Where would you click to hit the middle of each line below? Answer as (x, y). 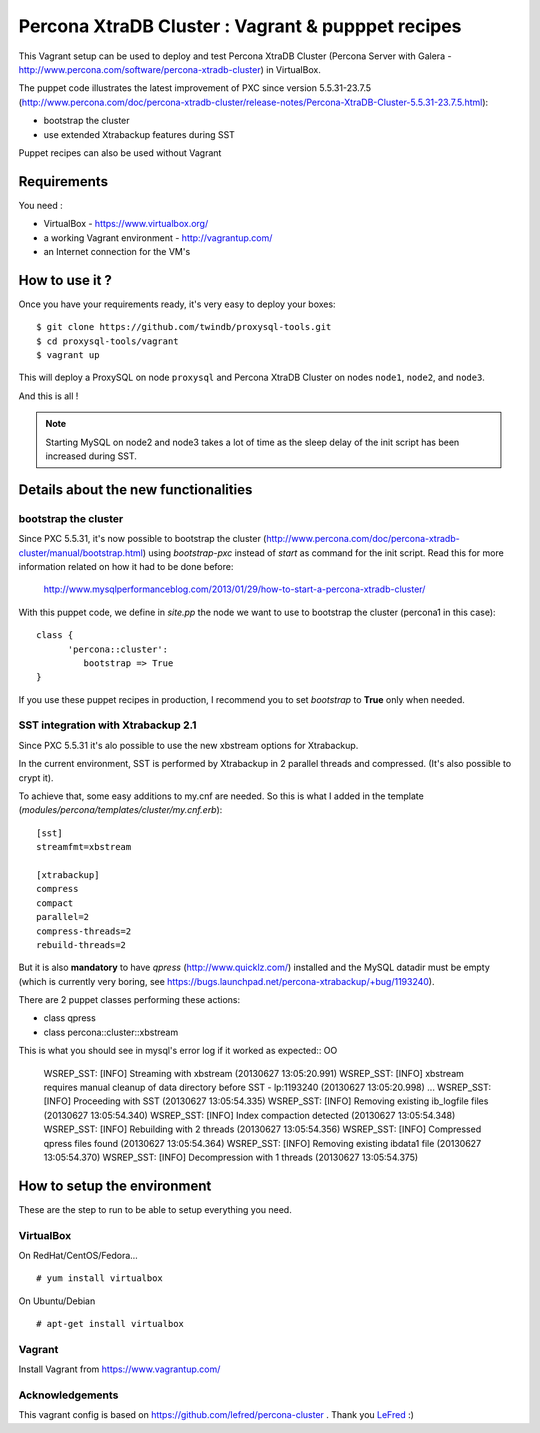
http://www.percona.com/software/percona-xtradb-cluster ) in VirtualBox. (170, 69)
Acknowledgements (68, 1395)
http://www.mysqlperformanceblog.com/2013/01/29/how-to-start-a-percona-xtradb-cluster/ (234, 589)
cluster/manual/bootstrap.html (81, 552)
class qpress (70, 1018)
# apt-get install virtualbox (110, 1324)
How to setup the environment (115, 1185)
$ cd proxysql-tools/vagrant (107, 341)
